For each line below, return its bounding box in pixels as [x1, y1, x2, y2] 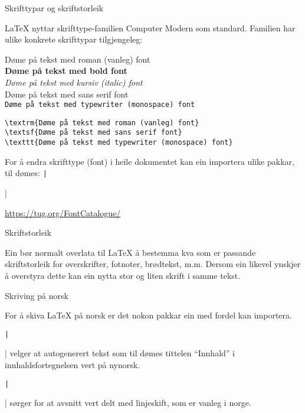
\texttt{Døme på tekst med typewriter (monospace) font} [5, 138, 233, 147]
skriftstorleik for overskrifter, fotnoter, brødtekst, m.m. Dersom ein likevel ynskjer [5, 258, 301, 270]
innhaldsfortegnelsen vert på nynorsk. [5, 359, 140, 371]
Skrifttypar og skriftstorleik [5, 2, 104, 14]
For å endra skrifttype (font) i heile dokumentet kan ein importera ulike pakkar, [5, 155, 294, 167]
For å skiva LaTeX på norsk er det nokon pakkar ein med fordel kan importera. [5, 309, 292, 321]
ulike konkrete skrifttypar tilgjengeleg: [5, 33, 143, 45]
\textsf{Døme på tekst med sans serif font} [5, 128, 182, 137]
